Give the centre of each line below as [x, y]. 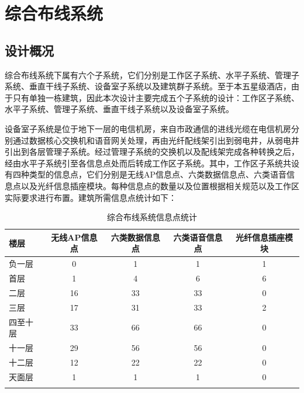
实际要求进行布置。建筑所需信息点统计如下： [91, 197]
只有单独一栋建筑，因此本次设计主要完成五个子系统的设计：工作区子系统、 [156, 97]
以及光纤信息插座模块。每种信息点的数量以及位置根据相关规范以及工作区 [160, 185]
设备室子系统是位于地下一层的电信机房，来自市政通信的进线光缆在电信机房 [148, 128]
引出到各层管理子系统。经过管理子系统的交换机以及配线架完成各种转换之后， [152, 152]
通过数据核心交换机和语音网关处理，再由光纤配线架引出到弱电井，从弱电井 [156, 140]
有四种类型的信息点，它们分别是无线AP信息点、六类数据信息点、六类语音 [146, 174]
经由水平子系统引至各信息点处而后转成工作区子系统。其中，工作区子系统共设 [152, 163]
